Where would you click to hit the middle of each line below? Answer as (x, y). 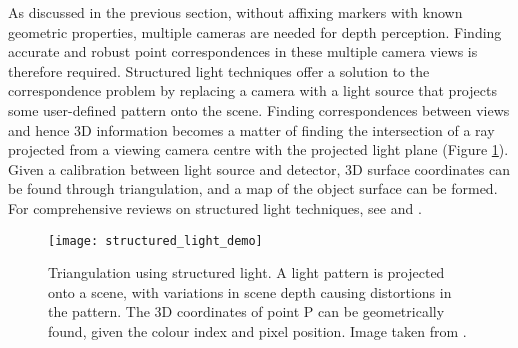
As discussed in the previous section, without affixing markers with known (235, 12)
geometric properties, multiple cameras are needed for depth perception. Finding (255, 31)
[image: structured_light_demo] (155, 240)
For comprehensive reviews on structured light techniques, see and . (215, 207)
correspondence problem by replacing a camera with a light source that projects (252, 90)
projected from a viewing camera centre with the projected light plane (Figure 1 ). (258, 149)
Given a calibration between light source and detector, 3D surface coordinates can (259, 168)
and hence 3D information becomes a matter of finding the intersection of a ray (251, 129)
